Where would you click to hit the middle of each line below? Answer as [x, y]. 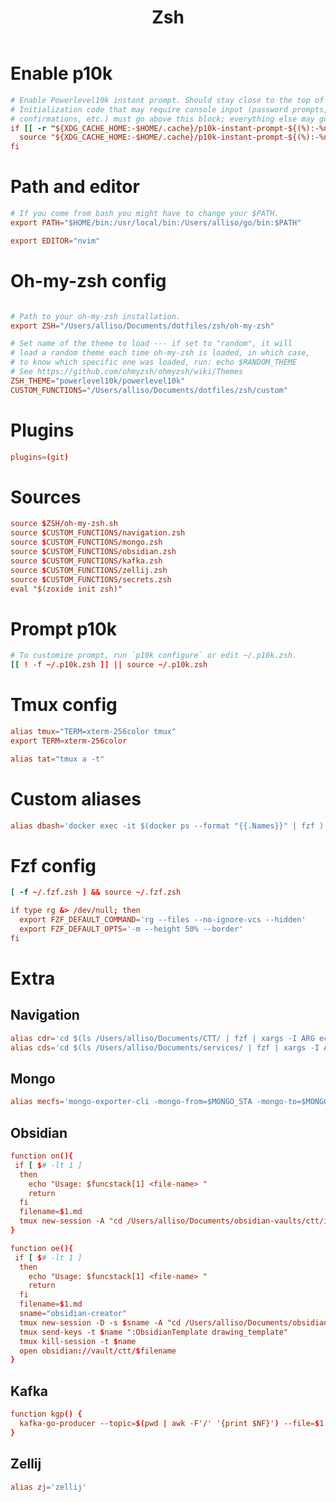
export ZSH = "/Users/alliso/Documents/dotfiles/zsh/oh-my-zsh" [142, 326]
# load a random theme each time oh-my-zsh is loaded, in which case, [160, 353]
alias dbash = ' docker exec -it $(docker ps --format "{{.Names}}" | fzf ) [167, 826]
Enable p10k [61, 73]
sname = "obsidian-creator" [73, 1314]
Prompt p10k [64, 628]
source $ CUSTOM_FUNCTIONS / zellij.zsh [89, 570]
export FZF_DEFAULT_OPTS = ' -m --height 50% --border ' [131, 929]
